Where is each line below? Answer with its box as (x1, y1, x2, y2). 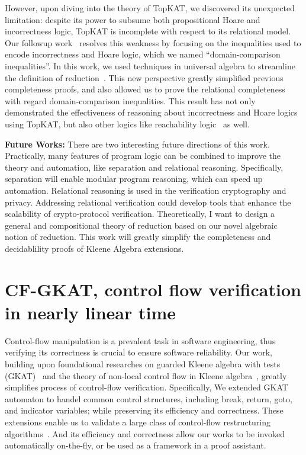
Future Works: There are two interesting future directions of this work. (5, 137, 270, 150)
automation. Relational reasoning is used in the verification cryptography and (5, 184, 286, 196)
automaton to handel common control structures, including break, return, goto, (5, 392, 292, 405)
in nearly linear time (5, 300, 176, 324)
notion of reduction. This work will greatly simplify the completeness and (5, 230, 271, 243)
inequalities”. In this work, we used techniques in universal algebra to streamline (5, 59, 295, 72)
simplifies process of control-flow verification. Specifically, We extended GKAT (5, 381, 288, 393)
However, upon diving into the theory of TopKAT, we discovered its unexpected (5, 2, 295, 14)
